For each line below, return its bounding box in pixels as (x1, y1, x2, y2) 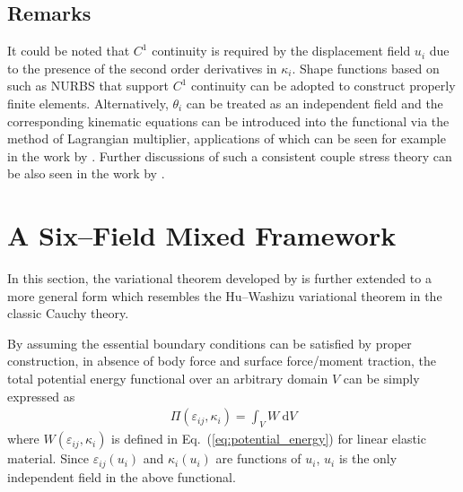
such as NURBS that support (7, 76, 169, 95)
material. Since (7, 449, 90, 468)
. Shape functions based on (292, 58, 440, 77)
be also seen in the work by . (7, 164, 165, 183)
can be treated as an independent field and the (186, 93, 443, 112)
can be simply (343, 369, 420, 388)
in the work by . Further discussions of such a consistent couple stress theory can (7, 146, 452, 165)
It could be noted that (7, 41, 130, 60)
